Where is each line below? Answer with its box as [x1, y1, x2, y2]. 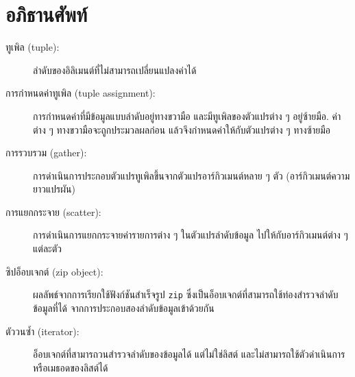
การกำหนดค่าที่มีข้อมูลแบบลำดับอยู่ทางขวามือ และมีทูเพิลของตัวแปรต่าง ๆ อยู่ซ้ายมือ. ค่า [33, 108, 341, 123]
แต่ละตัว [33, 241, 62, 256]
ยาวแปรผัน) [33, 182, 75, 196]
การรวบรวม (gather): [5, 145, 87, 160]
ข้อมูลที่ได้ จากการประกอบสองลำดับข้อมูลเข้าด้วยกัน [33, 300, 215, 315]
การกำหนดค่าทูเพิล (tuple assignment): [5, 86, 156, 100]
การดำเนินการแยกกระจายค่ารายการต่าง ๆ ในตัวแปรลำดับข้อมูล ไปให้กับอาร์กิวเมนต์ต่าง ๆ [33, 228, 348, 242]
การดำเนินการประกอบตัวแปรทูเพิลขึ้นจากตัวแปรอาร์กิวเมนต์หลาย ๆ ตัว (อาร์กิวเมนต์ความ [33, 168, 350, 182]
